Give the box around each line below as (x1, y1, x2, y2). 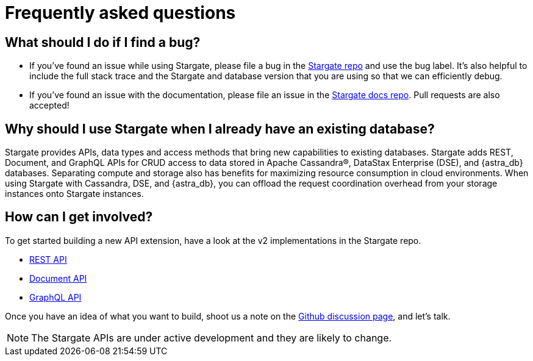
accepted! (29, 100, 70, 111)
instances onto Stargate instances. (5, 188, 144, 199)
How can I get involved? (5, 209, 153, 225)
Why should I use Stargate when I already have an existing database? (5, 121, 435, 137)
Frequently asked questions (5, 2, 236, 23)
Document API (29, 273, 87, 284)
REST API (29, 254, 67, 265)
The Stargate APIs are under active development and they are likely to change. (31, 331, 392, 344)
